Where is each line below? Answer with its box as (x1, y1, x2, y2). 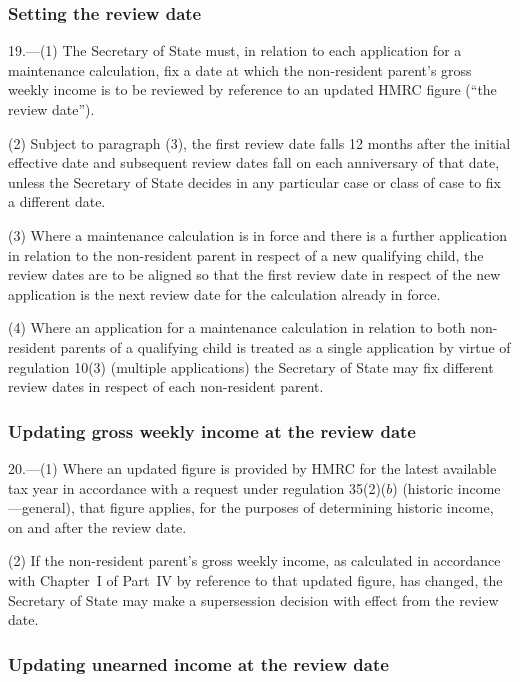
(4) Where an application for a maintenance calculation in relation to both (8, 317, 466, 338)
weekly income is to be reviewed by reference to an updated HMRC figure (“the (8, 79, 497, 100)
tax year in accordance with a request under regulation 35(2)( (8, 477, 387, 498)
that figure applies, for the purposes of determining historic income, (79, 497, 494, 518)
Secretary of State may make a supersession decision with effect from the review (8, 589, 499, 610)
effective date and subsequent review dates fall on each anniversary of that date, (8, 152, 500, 173)
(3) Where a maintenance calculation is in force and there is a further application (8, 224, 507, 245)
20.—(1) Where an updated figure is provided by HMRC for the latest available (8, 457, 497, 478)
